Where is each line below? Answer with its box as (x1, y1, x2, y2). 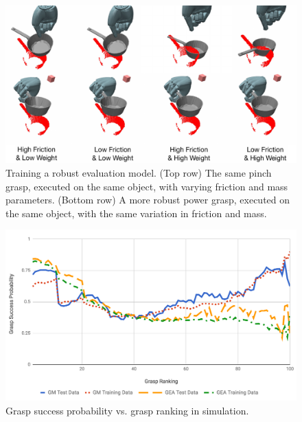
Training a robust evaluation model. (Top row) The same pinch (5, 165, 272, 179)
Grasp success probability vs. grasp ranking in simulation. (5, 403, 249, 417)
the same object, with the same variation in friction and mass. (5, 206, 267, 220)
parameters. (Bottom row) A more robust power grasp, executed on (5, 192, 290, 207)
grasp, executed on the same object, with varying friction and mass (5, 179, 288, 193)
